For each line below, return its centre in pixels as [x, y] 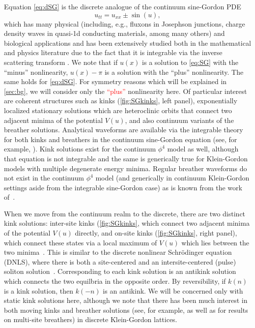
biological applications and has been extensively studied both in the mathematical [127, 43]
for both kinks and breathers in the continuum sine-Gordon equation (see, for [121, 139]
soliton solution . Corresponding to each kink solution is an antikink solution [120, 271]
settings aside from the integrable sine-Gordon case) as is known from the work [123, 187]
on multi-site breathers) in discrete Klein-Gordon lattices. [91, 319]
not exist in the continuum [44, 178]
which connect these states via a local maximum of [81, 242]
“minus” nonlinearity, [36, 72]
